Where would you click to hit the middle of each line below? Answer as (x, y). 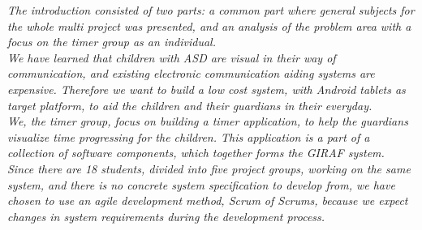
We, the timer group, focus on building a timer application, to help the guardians (208, 121)
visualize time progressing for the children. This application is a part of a (189, 136)
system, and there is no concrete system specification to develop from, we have (201, 184)
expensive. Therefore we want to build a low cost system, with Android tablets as (207, 89)
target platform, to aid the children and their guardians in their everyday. (190, 105)
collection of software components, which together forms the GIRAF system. (196, 153)
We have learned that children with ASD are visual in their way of (172, 57)
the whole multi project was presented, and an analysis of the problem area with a (209, 26)
